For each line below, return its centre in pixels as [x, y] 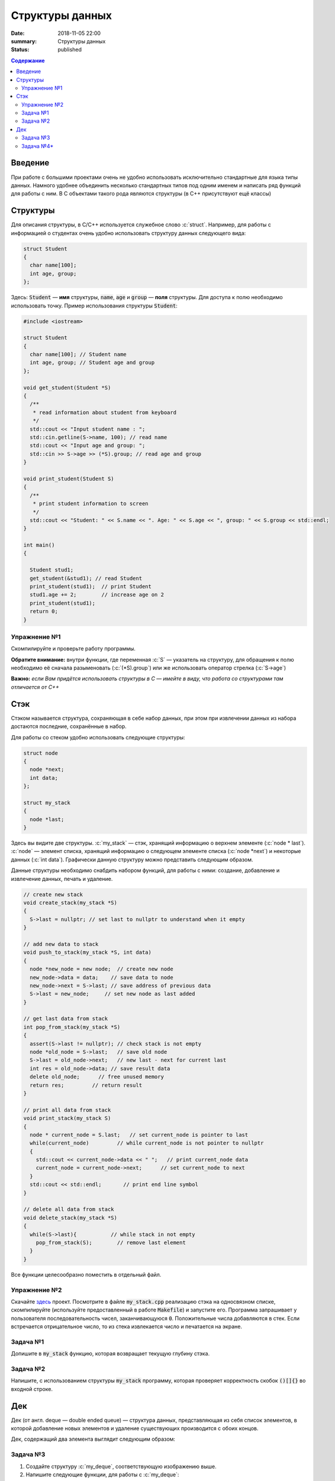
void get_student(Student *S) [67, 387]
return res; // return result [86, 1085]
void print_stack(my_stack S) [67, 1118]
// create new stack [53, 894]
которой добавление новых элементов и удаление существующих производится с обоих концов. [135, 1428]
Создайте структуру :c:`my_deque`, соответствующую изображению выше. [121, 1466]
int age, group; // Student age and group [92, 363]
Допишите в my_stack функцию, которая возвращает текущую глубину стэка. [110, 1354]
